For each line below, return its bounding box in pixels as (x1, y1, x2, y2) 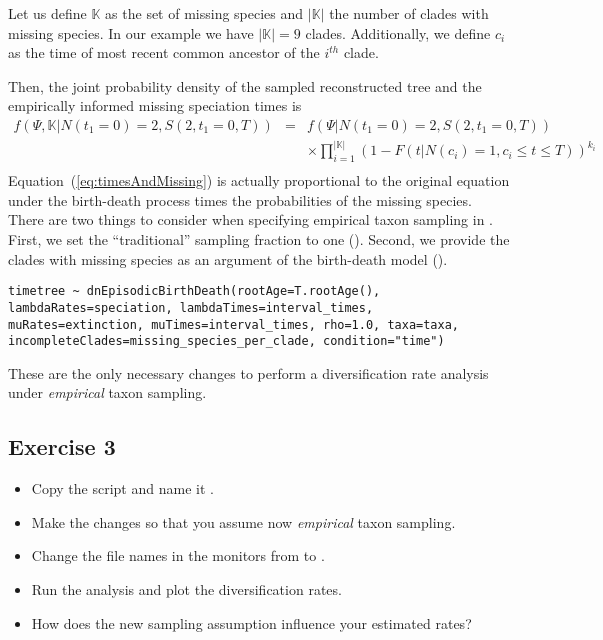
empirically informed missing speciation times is (8, 95, 302, 116)
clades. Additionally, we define (305, 22, 491, 43)
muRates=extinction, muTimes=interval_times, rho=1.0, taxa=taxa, (8, 317, 460, 332)
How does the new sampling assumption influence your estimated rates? (31, 612, 472, 633)
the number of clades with (329, 3, 489, 23)
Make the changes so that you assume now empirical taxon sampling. (31, 511, 456, 532)
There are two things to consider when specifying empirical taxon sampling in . (8, 209, 494, 230)
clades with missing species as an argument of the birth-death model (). (8, 248, 448, 269)
